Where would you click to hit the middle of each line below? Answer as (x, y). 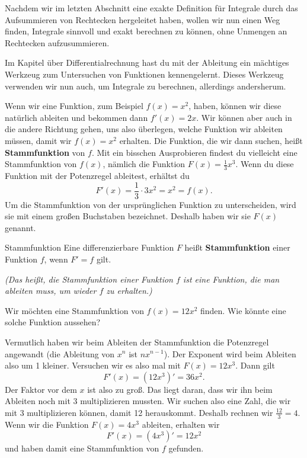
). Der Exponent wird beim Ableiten (230, 353)
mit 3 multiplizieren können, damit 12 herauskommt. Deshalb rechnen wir (139, 412)
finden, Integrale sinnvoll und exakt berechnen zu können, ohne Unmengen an (146, 31)
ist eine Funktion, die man (231, 279)
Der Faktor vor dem (41, 389)
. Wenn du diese (265, 164)
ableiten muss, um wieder (51, 291)
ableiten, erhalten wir (181, 424)
